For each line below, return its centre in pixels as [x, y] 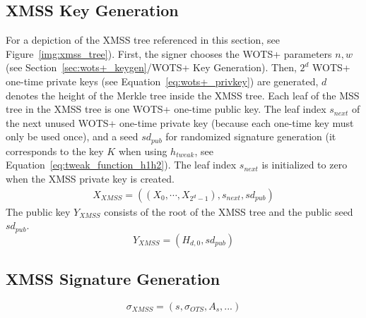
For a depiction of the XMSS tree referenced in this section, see [143, 40]
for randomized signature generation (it [251, 136]
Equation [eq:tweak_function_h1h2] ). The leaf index [121, 165]
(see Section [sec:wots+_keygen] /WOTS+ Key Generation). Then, [151, 67]
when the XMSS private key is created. [90, 178]
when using [143, 151]
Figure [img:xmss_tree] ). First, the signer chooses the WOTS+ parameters [169, 53]
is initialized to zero [305, 165]
